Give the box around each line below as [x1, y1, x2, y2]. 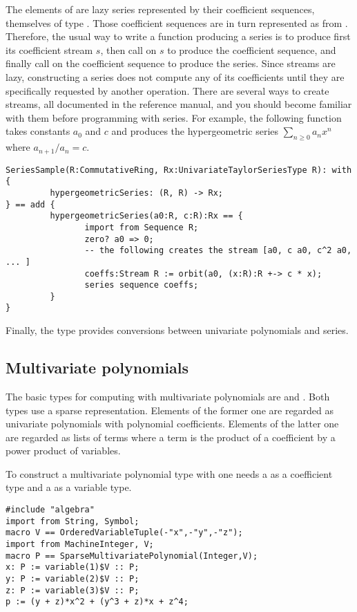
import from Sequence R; [84, 222, 199, 232]
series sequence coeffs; [84, 280, 199, 290]
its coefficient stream [6, 42, 93, 57]
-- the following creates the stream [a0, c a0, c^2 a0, [84, 245, 352, 256]
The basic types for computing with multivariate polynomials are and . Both [6, 389, 330, 403]
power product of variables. [6, 443, 121, 458]
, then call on [100, 42, 157, 57]
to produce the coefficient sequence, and [167, 42, 336, 57]
